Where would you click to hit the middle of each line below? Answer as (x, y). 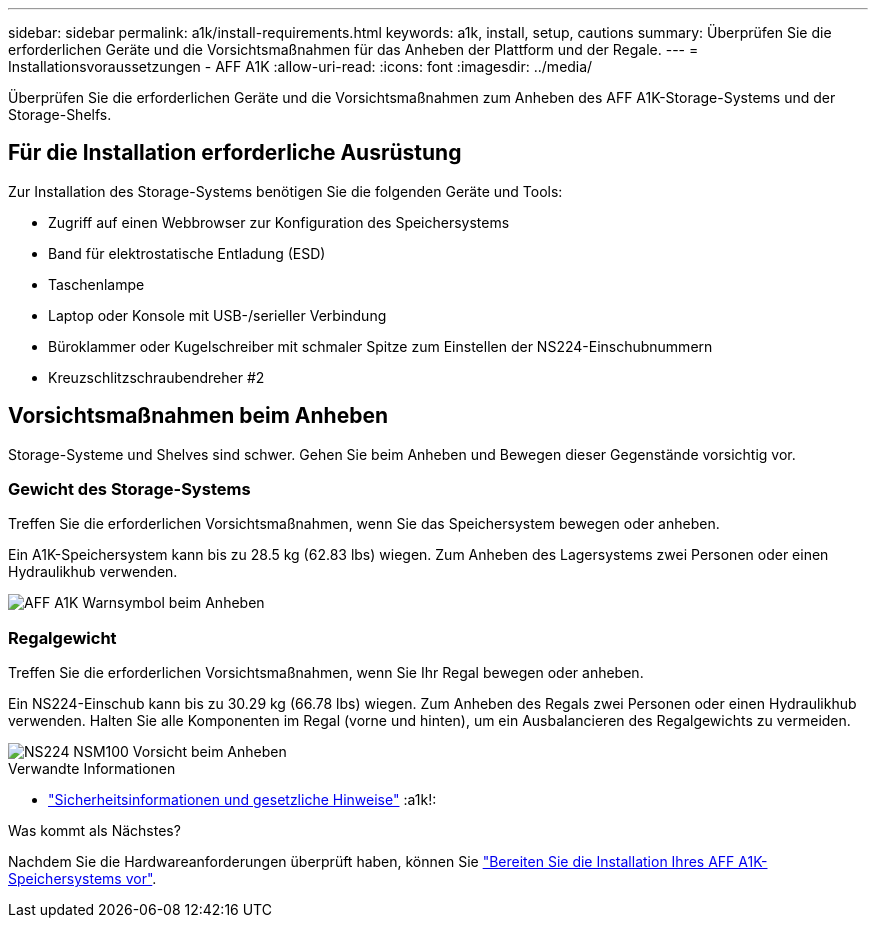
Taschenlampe (96, 284)
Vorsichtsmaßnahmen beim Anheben (198, 416)
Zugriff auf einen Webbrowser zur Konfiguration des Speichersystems (279, 222)
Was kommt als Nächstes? (94, 831)
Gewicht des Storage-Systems (129, 489)
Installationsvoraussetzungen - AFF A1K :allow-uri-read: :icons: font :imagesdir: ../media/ (300, 66)
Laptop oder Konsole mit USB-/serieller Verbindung (217, 315)
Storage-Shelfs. (60, 114)
